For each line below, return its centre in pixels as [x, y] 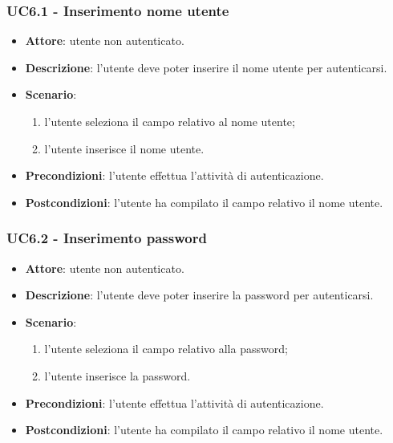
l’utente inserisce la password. [117, 375]
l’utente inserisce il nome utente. [124, 148]
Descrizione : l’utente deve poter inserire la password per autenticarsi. [199, 295]
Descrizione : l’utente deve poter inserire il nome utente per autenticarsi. [206, 67]
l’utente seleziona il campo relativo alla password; [166, 349]
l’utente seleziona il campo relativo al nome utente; [170, 121]
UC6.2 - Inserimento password [107, 238]
